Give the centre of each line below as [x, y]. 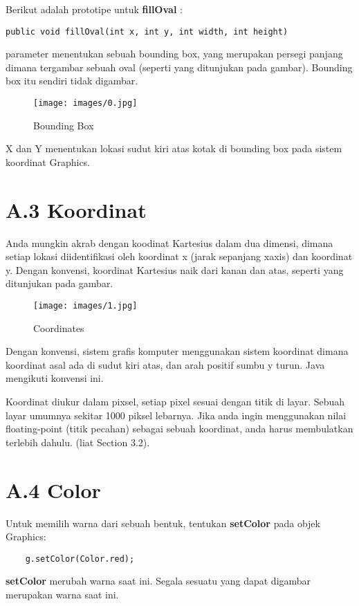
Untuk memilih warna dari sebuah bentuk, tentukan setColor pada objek [163, 523]
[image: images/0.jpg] [85, 103]
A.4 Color [53, 489]
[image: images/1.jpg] [85, 305]
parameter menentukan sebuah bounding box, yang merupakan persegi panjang [174, 54]
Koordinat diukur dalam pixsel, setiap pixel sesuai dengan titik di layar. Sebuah [175, 401]
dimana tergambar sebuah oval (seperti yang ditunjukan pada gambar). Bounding [179, 67]
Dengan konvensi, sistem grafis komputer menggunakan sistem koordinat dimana [177, 351]
